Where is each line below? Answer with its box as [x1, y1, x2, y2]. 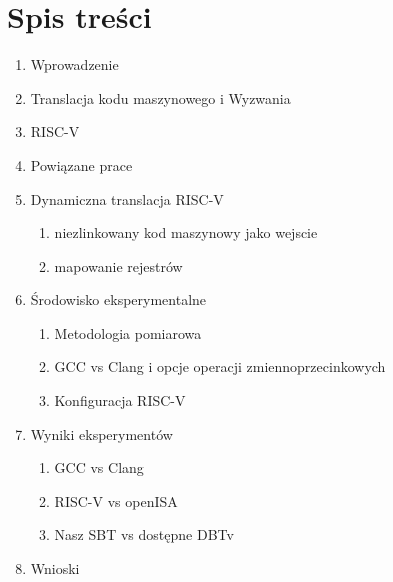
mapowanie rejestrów [54, 255, 183, 276]
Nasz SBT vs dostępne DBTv [54, 524, 234, 545]
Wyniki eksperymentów [30, 423, 173, 444]
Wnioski [30, 558, 80, 579]
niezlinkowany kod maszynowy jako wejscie [54, 222, 318, 243]
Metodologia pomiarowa [54, 322, 202, 343]
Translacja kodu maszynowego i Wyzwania [30, 87, 291, 108]
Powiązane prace [30, 154, 133, 175]
